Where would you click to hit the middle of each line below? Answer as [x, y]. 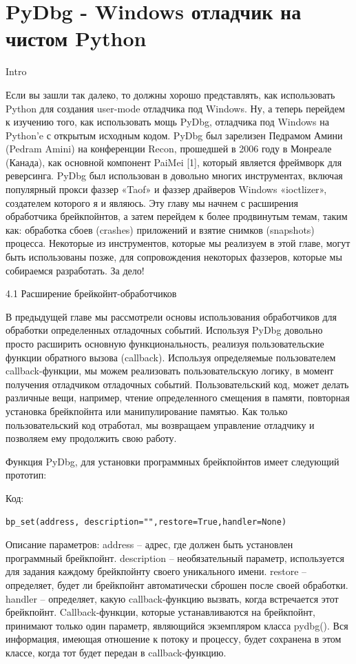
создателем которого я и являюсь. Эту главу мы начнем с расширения [152, 202]
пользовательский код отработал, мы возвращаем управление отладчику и [160, 424]
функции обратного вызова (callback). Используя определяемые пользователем [171, 357]
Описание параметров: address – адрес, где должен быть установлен [149, 544]
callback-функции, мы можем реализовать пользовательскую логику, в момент [170, 371]
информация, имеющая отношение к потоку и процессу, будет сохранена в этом [174, 639]
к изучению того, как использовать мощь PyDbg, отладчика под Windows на [167, 122]
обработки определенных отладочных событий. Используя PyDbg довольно [164, 330]
